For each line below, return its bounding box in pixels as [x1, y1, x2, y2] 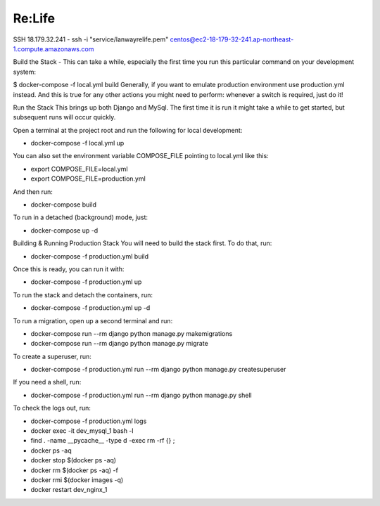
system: [13, 67, 37, 76]
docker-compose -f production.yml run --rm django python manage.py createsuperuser [30, 365, 286, 374]
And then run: [13, 187, 53, 196]
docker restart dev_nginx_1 [30, 486, 108, 494]
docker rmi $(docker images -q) [30, 476, 124, 484]
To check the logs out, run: [13, 404, 91, 413]
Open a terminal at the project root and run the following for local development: [13, 126, 243, 134]
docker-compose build [30, 200, 96, 209]
